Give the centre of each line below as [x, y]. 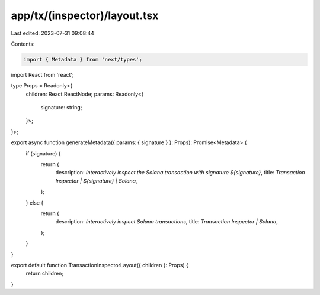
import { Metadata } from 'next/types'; [83, 59]
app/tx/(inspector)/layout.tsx [85, 15]
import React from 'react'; [42, 74]
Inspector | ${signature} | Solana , [96, 181]
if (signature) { [44, 153]
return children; [45, 273]
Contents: [23, 44]
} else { [35, 202]
